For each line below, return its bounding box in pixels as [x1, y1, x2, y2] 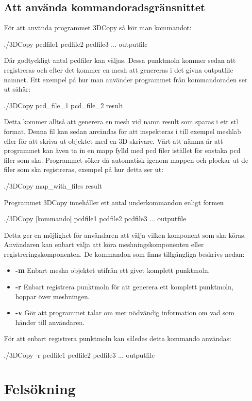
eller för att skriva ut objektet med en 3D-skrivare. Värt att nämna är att [4, 135, 223, 146]
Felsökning [4, 378, 76, 398]
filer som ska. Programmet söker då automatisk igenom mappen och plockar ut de [4, 154, 249, 165]
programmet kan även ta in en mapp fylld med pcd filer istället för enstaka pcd [4, 145, 241, 155]
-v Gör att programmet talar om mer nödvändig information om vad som [15, 307, 235, 318]
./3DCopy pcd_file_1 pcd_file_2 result [4, 100, 123, 110]
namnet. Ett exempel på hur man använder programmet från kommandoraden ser [4, 74, 248, 84]
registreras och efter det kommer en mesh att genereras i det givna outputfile [4, 64, 233, 75]
